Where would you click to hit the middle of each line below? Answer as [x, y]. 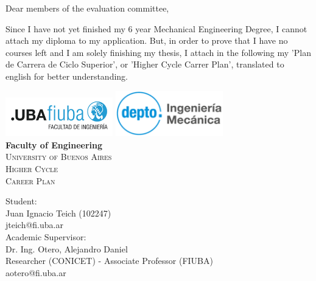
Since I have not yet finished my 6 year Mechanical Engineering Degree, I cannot [156, 28]
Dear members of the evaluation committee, [87, 8]
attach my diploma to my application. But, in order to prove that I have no [147, 40]
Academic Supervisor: [46, 236]
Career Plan [30, 180]
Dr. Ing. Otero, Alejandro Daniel [67, 248]
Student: [21, 201]
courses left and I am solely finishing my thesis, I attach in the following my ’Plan [158, 52]
